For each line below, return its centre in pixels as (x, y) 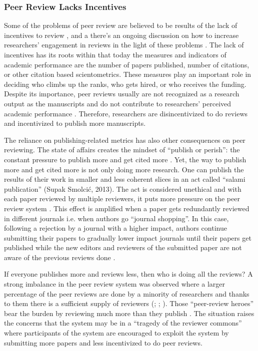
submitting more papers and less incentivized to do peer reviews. (103, 342)
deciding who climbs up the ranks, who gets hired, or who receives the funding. (125, 84)
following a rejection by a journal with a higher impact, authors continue (115, 228)
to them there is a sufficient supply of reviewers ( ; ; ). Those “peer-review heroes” (129, 303)
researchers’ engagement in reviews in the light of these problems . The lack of (124, 45)
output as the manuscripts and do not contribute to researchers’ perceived (118, 103)
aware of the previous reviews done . (60, 257)
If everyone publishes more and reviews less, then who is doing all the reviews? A (128, 274)
